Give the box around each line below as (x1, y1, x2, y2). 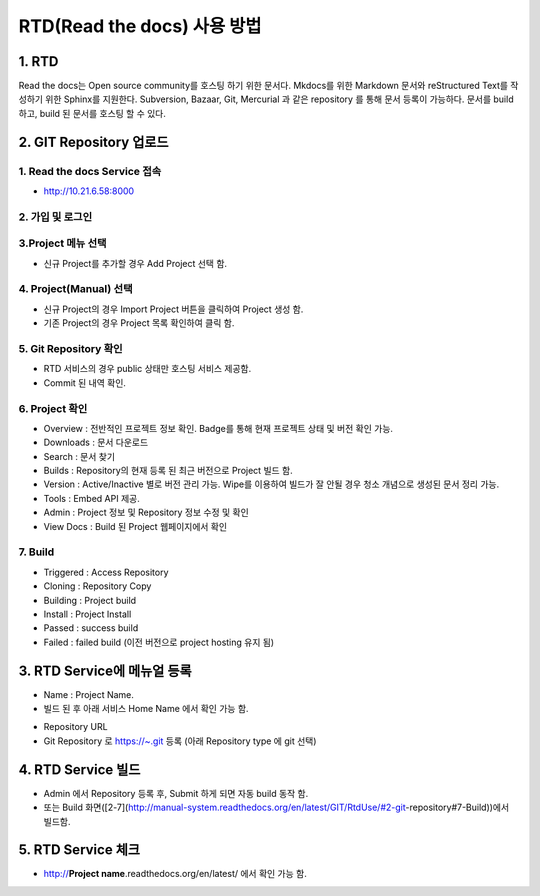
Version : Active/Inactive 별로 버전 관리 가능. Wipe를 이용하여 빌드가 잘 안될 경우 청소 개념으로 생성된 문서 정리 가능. (43, 478, 500, 490)
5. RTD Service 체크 (18, 841, 140, 859)
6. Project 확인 (18, 401, 88, 415)
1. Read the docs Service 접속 (18, 164, 162, 178)
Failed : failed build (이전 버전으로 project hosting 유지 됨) (43, 636, 275, 648)
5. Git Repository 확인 (18, 342, 124, 355)
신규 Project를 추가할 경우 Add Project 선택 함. (43, 257, 228, 269)
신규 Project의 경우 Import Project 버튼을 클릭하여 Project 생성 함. (43, 303, 304, 315)
